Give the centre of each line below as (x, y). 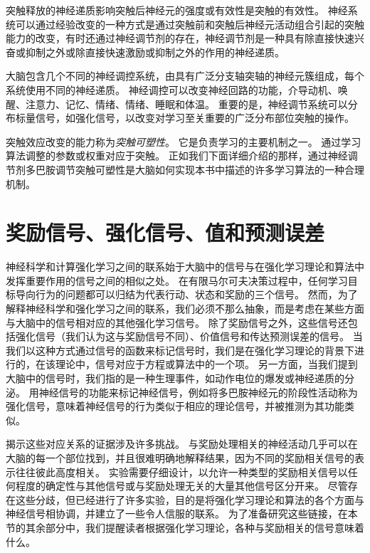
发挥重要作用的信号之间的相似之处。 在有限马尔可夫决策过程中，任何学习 (177, 280)
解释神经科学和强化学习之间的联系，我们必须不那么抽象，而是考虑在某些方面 (185, 309)
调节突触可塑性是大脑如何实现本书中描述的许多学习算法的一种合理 (210, 169)
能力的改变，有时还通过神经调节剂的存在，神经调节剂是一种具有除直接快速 (180, 38)
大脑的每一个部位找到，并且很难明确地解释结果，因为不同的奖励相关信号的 (180, 457)
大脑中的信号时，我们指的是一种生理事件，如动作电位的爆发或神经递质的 (175, 378)
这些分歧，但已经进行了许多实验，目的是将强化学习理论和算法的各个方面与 (190, 499)
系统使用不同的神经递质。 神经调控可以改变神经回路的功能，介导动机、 (172, 89)
